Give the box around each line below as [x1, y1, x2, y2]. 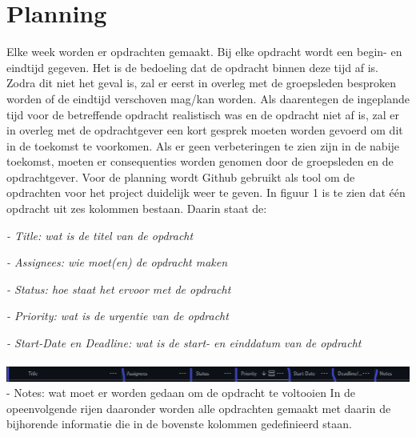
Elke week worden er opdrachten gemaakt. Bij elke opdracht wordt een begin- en [6, 43, 402, 60]
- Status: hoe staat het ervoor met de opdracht [6, 280, 231, 297]
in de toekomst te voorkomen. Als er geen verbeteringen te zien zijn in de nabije [6, 137, 400, 154]
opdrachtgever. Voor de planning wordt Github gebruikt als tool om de [6, 168, 355, 185]
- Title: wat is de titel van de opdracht [6, 227, 194, 243]
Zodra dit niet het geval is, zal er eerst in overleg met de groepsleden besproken [6, 74, 396, 91]
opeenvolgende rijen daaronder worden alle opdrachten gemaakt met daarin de [6, 399, 391, 416]
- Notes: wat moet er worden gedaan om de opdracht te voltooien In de [6, 384, 356, 401]
